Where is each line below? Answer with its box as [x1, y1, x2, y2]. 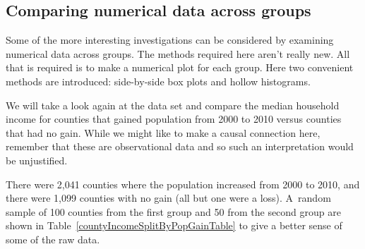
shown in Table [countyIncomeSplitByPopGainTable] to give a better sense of [6, 218, 342, 233]
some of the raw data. [6, 231, 100, 246]
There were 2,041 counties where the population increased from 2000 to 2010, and [6, 176, 360, 191]
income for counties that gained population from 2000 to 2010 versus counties [6, 111, 342, 126]
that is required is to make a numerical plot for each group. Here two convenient [6, 60, 354, 75]
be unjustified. [6, 152, 68, 167]
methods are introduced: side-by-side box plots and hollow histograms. [6, 73, 311, 88]
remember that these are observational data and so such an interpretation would [6, 139, 354, 154]
